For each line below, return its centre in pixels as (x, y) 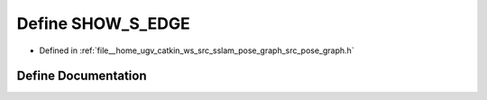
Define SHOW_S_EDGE (103, 23)
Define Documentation (82, 76)
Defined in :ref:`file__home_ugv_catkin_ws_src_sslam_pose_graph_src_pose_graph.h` (197, 50)
